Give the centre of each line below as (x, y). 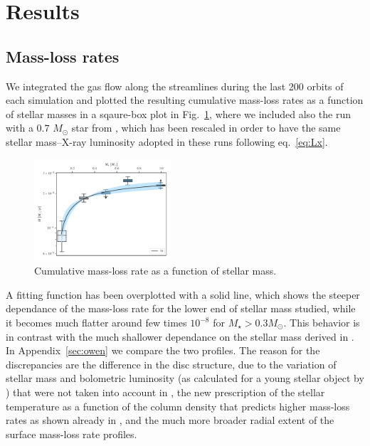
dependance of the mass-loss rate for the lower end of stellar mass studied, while (181, 308)
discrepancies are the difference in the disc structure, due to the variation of (171, 364)
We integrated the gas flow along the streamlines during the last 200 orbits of (175, 86)
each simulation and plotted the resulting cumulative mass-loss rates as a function (185, 100)
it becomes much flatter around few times (96, 323)
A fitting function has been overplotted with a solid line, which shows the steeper (183, 294)
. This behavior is (322, 323)
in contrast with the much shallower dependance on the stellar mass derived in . (180, 336)
